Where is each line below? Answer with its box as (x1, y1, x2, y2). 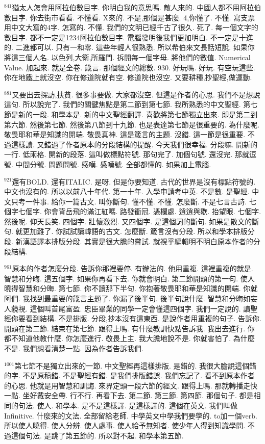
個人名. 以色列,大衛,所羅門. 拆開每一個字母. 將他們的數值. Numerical (25, 51, 251, 62)
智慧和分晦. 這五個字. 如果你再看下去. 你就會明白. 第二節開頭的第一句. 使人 (4, 273, 255, 283)
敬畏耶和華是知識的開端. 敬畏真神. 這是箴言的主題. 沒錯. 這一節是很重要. (4, 129, 246, 140)
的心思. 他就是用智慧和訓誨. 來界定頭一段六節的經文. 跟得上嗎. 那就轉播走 (4, 380, 251, 390)
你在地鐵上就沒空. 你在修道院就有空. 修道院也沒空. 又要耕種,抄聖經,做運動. (4, 72, 252, 83)
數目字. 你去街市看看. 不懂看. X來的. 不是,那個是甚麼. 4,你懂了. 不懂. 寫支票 (4, 12, 255, 22)
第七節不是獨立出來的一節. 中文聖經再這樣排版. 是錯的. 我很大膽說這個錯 (14, 360, 257, 371)
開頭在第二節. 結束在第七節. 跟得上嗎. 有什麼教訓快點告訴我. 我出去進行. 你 (4, 323, 255, 333)
